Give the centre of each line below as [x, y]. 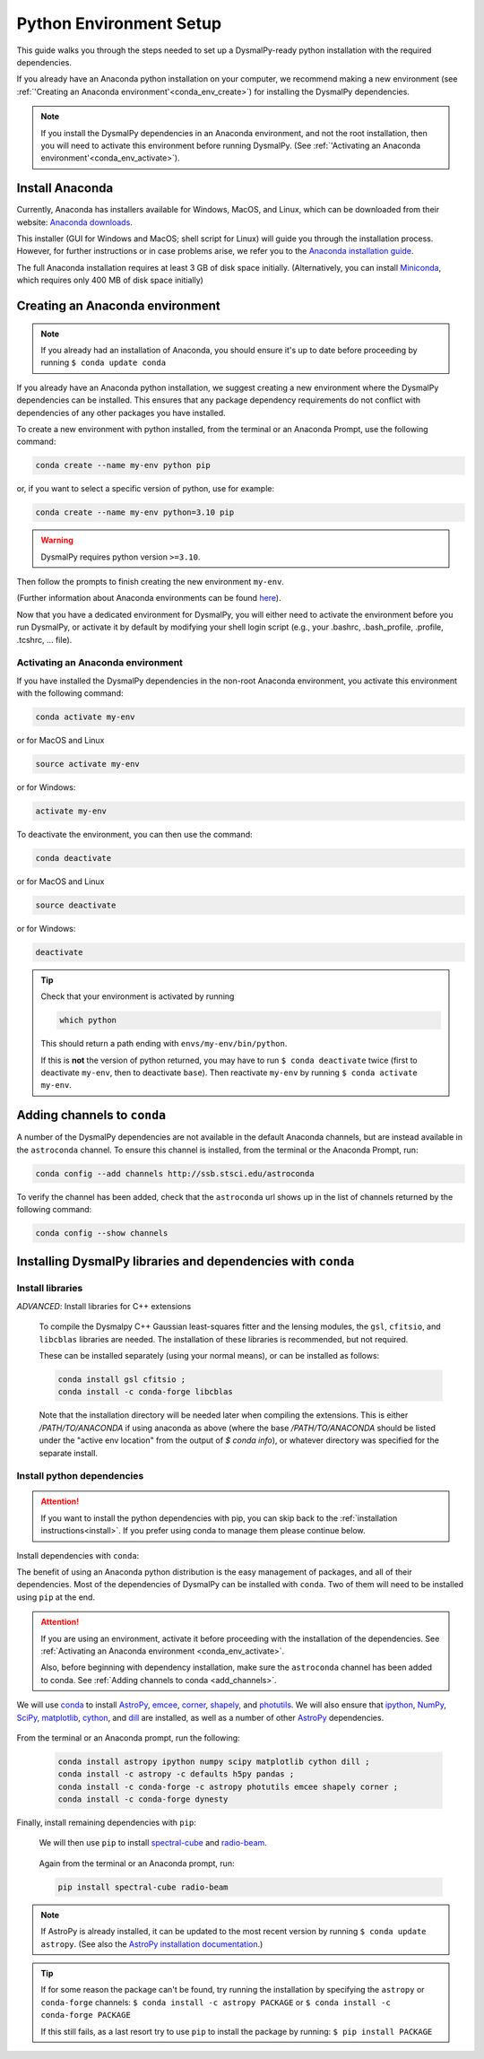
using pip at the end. [56, 1597]
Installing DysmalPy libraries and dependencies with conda [186, 1261]
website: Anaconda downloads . [75, 222]
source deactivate [76, 905]
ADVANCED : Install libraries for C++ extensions [104, 1306]
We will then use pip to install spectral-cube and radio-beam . [153, 1843]
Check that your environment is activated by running [138, 996]
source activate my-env [88, 764]
